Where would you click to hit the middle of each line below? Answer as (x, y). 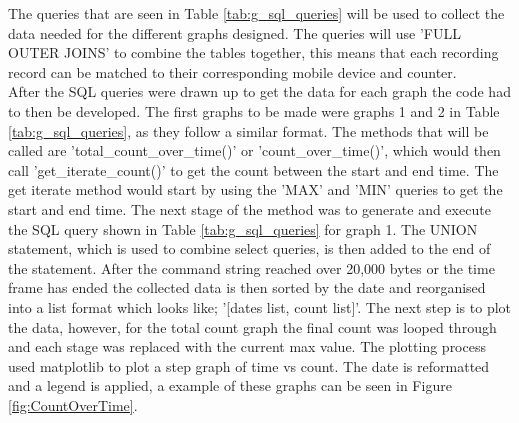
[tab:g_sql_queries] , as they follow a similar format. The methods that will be (248, 130)
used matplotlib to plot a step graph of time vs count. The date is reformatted (249, 365)
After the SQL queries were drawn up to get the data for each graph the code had (259, 91)
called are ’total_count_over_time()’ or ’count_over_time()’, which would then (254, 150)
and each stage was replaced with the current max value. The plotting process (247, 346)
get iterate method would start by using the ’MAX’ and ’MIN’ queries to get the (255, 189)
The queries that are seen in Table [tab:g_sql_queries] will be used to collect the (256, 13)
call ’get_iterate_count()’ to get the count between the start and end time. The (253, 169)
